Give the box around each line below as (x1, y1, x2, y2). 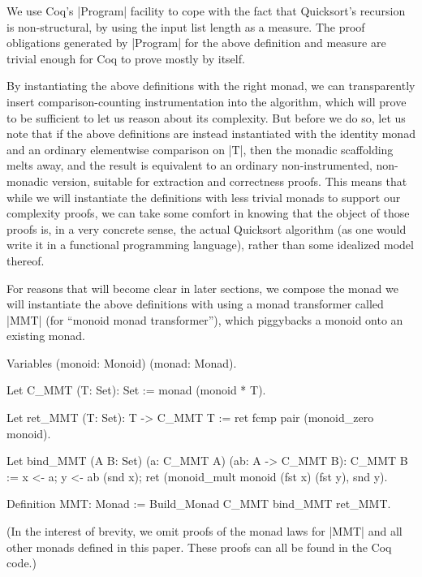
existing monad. (6, 327, 85, 344)
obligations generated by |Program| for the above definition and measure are (6, 34, 386, 51)
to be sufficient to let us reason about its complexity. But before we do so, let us (6, 109, 406, 126)
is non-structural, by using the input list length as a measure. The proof (6, 18, 365, 35)
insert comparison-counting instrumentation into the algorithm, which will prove (6, 93, 407, 110)
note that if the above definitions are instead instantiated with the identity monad (6, 125, 416, 142)
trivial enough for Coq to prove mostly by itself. (6, 50, 245, 67)
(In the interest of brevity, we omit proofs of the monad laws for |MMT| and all (6, 523, 403, 540)
